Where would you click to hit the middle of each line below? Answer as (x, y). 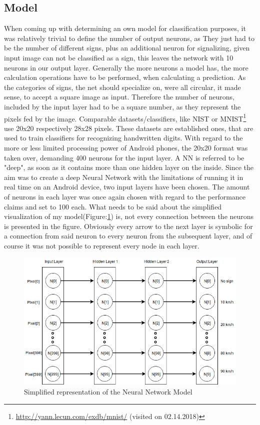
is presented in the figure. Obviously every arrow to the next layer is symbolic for (128, 226)
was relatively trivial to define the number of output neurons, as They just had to (129, 38)
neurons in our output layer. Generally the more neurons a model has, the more (126, 67)
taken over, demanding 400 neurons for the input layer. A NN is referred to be (124, 157)
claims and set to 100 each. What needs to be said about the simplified (113, 206)
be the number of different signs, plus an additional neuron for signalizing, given (127, 48)
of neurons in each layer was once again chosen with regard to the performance (125, 196)
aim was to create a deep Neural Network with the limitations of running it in (124, 177)
